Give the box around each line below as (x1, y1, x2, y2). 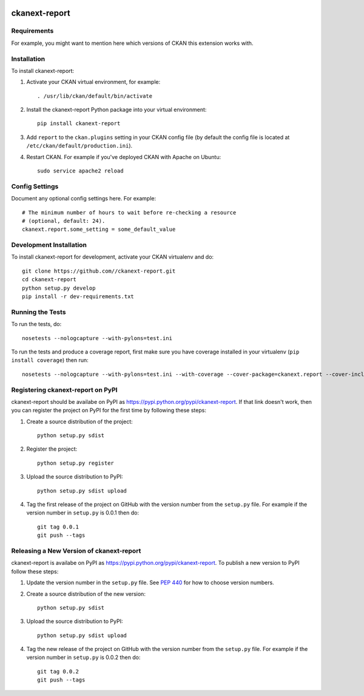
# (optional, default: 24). (22, 217, 106, 224)
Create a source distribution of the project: (26, 418, 133, 425)
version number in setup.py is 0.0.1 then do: (26, 509, 140, 516)
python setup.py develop (22, 284, 96, 292)
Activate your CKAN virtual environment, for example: (26, 78, 161, 86)
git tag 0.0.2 (37, 668, 79, 675)
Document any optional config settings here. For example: (11, 195, 157, 202)
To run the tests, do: (11, 321, 62, 328)
